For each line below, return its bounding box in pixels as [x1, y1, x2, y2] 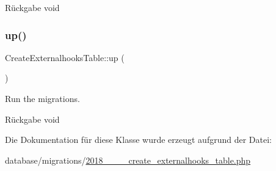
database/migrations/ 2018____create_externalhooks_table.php [5, 153, 251, 166]
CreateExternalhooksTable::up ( [5, 51, 125, 64]
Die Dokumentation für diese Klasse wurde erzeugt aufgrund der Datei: [5, 133, 272, 146]
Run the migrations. [5, 92, 80, 104]
